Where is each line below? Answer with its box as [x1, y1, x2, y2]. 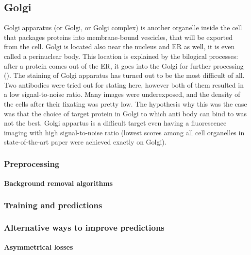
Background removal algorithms [4, 178, 113, 188]
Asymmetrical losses [4, 242, 73, 252]
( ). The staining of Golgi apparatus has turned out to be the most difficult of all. [4, 70, 245, 80]
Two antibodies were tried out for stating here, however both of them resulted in [4, 79, 244, 90]
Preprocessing [4, 157, 60, 169]
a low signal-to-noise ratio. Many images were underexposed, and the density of [4, 89, 240, 99]
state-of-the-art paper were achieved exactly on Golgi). [4, 137, 167, 147]
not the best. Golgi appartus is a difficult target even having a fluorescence [4, 118, 227, 128]
